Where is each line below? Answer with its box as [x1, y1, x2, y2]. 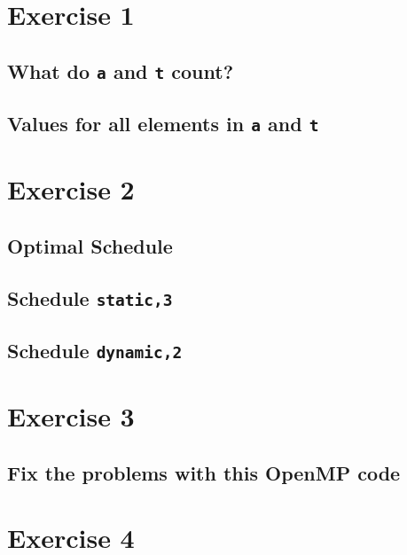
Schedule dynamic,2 [7, 337, 183, 363]
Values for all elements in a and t [7, 110, 319, 137]
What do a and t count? [7, 57, 234, 84]
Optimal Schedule [7, 231, 173, 259]
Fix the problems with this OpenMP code [7, 458, 401, 486]
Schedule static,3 [7, 284, 173, 311]
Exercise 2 [7, 171, 135, 207]
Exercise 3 [7, 398, 135, 434]
